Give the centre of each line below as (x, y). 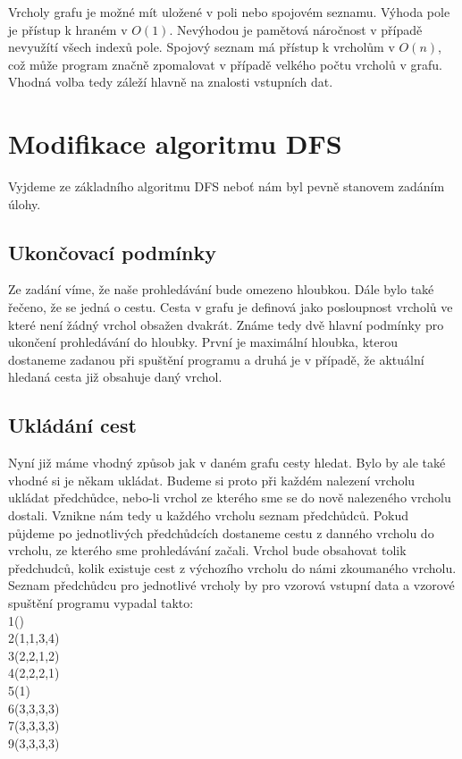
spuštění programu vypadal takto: (101, 603)
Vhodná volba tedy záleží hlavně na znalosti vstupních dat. (171, 82)
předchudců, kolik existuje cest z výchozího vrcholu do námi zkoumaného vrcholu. (232, 567)
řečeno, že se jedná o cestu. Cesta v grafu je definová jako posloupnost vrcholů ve (231, 307)
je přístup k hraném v (68, 29)
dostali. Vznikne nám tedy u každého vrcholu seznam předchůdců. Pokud (209, 515)
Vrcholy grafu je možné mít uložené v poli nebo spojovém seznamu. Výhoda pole (229, 12)
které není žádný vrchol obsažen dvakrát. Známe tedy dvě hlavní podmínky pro (226, 324)
